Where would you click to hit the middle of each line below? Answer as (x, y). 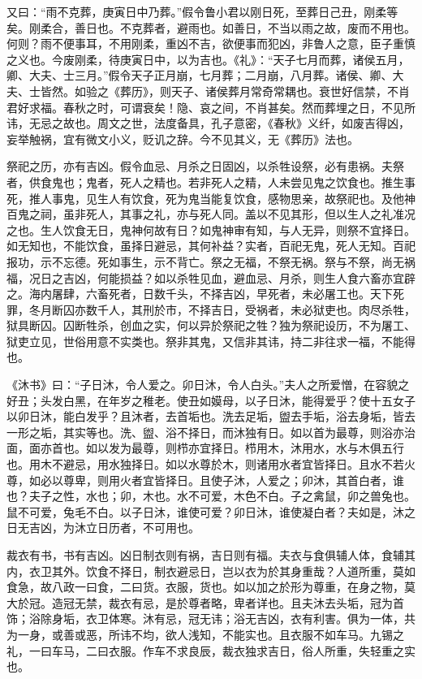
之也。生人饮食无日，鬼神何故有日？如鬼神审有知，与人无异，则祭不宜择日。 (211, 229)
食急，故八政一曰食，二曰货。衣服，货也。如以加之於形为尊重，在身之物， (205, 587)
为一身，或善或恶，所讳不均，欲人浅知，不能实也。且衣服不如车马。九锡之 (205, 634)
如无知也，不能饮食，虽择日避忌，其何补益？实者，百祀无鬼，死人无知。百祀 (211, 246)
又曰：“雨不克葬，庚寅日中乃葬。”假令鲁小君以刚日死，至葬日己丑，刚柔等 (202, 11)
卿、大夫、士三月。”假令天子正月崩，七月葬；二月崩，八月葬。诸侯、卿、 (200, 75)
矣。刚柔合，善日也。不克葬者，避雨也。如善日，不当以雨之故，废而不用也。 (211, 27)
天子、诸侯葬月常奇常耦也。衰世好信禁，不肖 (290, 91)
